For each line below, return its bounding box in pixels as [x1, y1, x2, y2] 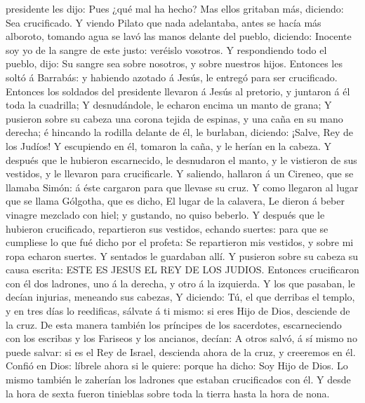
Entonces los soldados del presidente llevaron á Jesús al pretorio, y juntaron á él [6, 83, 350, 98]
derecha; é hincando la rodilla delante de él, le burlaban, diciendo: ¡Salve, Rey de [6, 125, 354, 139]
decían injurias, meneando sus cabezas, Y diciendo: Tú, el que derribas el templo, [6, 289, 355, 304]
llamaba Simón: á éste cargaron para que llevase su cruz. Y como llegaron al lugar [6, 179, 359, 194]
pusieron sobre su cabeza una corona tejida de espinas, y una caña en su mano [6, 111, 343, 125]
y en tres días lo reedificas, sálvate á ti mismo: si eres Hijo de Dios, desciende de [6, 303, 350, 318]
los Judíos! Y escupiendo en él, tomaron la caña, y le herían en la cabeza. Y [6, 138, 332, 153]
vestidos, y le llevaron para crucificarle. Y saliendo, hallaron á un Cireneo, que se [6, 166, 354, 181]
